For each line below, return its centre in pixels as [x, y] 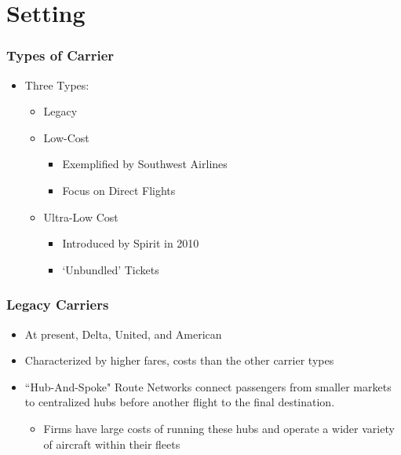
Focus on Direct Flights [119, 190]
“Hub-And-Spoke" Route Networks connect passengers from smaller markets [208, 386]
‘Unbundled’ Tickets [111, 269]
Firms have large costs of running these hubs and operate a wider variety [219, 428]
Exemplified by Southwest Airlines [145, 164]
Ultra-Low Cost [81, 216]
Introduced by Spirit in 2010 [131, 243]
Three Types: [57, 84]
